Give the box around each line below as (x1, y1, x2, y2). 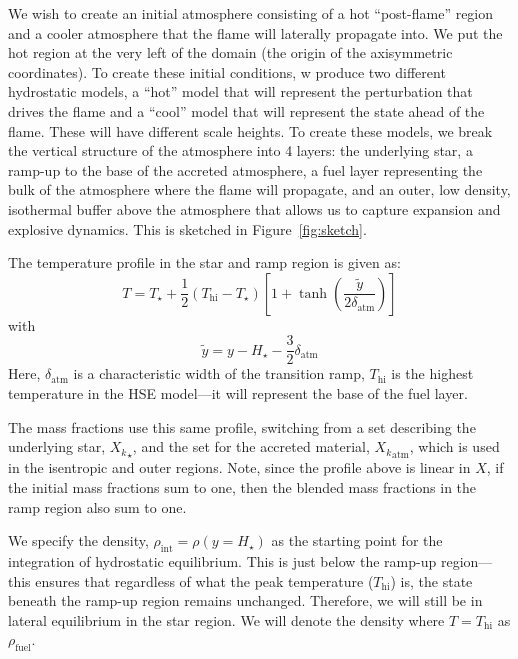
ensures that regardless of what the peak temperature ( (35, 570, 374, 591)
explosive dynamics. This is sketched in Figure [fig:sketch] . (8, 218, 367, 239)
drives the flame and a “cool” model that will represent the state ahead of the (8, 100, 485, 121)
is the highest (391, 363, 474, 384)
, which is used (409, 436, 500, 457)
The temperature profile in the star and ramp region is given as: (8, 252, 401, 273)
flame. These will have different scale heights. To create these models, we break (8, 120, 493, 141)
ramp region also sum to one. (8, 496, 187, 517)
